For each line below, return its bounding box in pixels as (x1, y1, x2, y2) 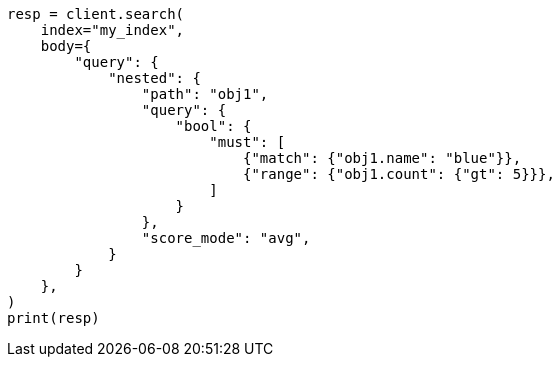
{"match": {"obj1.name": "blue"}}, (243, 150, 522, 166)
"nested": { (108, 70, 201, 86)
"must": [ (209, 134, 286, 150)
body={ (40, 38, 92, 54)
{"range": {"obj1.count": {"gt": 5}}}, (243, 166, 555, 182)
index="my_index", (40, 22, 185, 38)
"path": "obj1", (141, 86, 269, 102)
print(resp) (7, 310, 100, 326)
